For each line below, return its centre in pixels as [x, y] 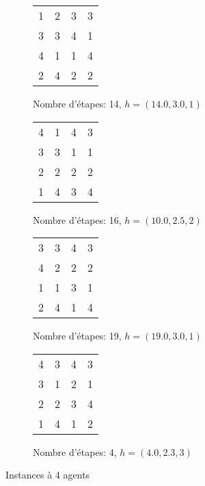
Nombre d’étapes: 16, [77, 219]
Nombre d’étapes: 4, [75, 451]
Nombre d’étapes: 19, [77, 336]
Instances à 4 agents [48, 475]
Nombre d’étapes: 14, [77, 103]
